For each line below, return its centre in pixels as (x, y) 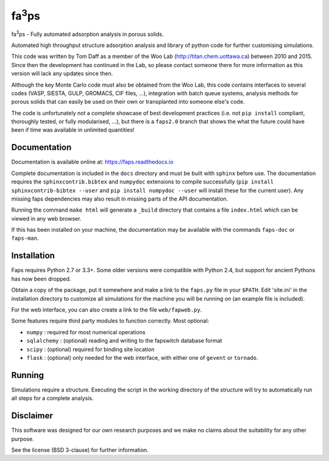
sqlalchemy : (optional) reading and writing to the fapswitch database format (124, 341)
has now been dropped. (41, 279)
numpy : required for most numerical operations (86, 332)
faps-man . (25, 238)
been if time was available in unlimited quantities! (73, 130)
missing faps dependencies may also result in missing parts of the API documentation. (120, 199)
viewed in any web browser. (46, 218)
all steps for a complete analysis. (52, 398)
